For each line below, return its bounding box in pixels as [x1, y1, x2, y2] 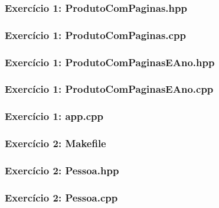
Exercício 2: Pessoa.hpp [5, 162, 119, 177]
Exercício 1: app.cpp [5, 109, 103, 123]
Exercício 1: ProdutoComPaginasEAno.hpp [5, 54, 215, 69]
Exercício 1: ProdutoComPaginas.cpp [5, 27, 186, 42]
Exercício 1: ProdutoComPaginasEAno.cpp [5, 82, 214, 96]
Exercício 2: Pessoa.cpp [5, 190, 118, 204]
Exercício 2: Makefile [5, 136, 106, 151]
